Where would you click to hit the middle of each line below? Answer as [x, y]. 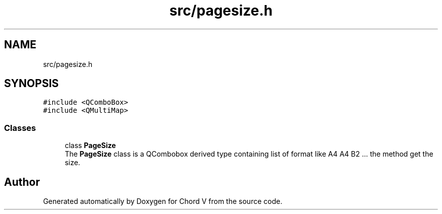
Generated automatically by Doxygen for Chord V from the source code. [163, 201]
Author [22, 182]
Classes [20, 128]
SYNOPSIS [32, 84]
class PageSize [90, 146]
